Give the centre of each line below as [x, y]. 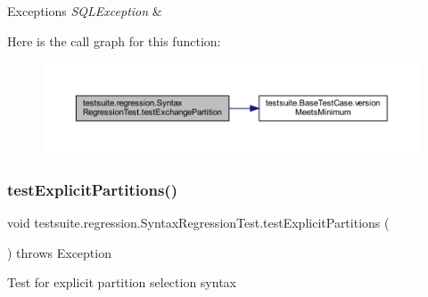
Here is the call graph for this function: [114, 40]
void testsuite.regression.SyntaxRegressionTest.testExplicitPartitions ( [198, 223]
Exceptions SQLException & [85, 11]
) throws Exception [59, 252]
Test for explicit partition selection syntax [122, 282]
